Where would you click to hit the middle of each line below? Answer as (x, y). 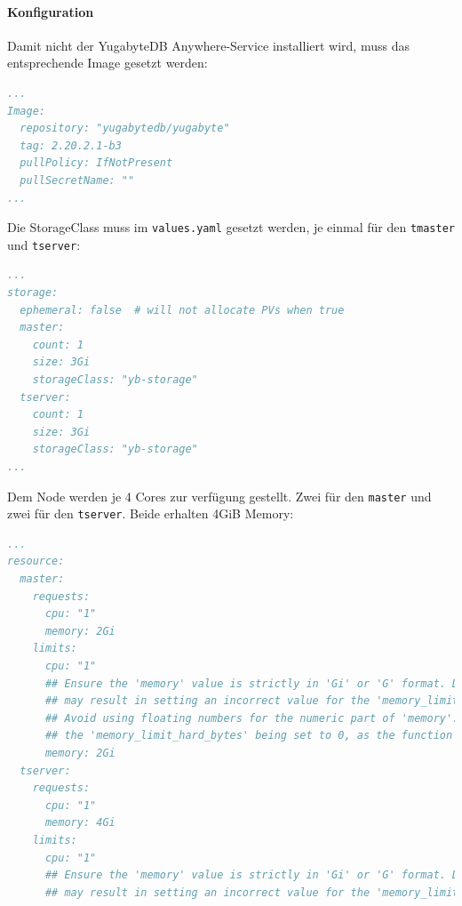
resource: (36, 561)
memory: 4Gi (80, 823)
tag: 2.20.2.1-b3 (71, 145)
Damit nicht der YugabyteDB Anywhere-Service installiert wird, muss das (208, 45)
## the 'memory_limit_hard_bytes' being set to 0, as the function (249, 736)
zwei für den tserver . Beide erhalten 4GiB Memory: (151, 513)
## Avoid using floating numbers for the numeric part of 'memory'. (252, 718)
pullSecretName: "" (77, 180)
